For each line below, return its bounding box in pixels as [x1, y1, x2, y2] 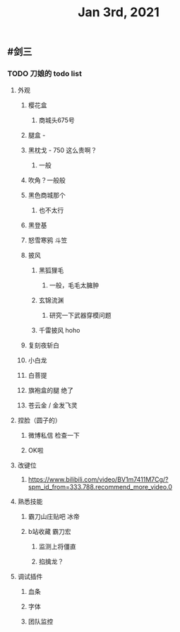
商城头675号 [38, 116, 76, 124]
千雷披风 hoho [38, 326, 80, 335]
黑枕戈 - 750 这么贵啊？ [28, 146, 97, 155]
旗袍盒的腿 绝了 [28, 386, 74, 395]
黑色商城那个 [28, 191, 66, 200]
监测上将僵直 [38, 542, 76, 551]
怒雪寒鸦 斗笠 [28, 236, 68, 244]
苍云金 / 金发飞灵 [28, 401, 78, 410]
